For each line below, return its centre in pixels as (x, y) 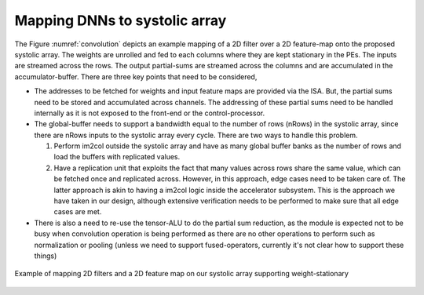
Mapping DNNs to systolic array (121, 20)
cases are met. (78, 212)
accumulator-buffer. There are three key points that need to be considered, (136, 76)
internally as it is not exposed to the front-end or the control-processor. (150, 113)
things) (46, 256)
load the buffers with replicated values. (117, 157)
